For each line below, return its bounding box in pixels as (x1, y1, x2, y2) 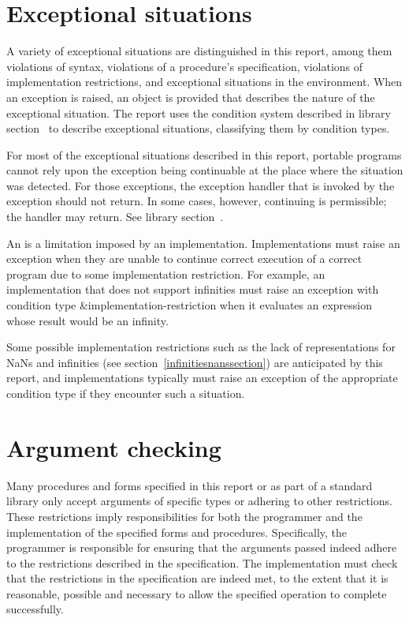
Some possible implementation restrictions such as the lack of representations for (6, 339, 396, 355)
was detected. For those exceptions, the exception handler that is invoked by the (6, 177, 395, 193)
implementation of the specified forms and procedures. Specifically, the (6, 523, 348, 540)
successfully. (6, 601, 64, 617)
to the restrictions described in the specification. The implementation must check (6, 554, 398, 571)
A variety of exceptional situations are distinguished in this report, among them (6, 43, 392, 59)
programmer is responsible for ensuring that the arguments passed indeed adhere (6, 539, 397, 556)
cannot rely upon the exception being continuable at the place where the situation (6, 162, 403, 178)
